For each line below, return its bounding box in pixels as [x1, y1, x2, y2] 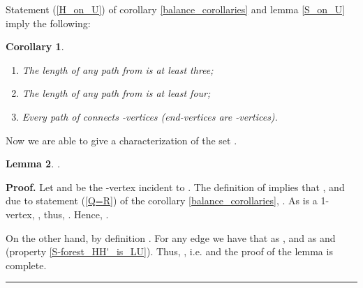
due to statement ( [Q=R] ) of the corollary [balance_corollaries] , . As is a [6, 193, 318, 208]
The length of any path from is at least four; [22, 86, 211, 100]
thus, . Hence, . [43, 206, 109, 221]
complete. [6, 257, 47, 272]
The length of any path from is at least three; [22, 62, 214, 77]
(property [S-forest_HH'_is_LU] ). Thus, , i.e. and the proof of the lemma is [6, 244, 333, 259]
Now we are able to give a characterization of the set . [6, 132, 237, 147]
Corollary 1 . [6, 39, 64, 54]
